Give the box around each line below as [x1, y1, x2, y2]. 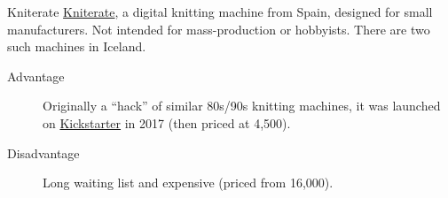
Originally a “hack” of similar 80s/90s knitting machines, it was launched [43, 96, 441, 115]
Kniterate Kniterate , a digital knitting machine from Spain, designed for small [7, 3, 433, 20]
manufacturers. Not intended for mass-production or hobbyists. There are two [7, 19, 430, 38]
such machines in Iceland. [7, 37, 146, 56]
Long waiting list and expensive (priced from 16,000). [43, 173, 334, 192]
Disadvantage [7, 143, 80, 162]
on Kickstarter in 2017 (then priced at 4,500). [43, 113, 291, 132]
